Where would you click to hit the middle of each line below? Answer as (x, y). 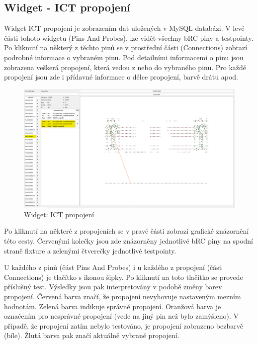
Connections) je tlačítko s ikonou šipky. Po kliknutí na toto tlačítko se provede (124, 277)
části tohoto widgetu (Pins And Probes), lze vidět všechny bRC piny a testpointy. (129, 38)
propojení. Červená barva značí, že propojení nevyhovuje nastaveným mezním (123, 297)
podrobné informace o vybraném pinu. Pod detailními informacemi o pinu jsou (124, 57)
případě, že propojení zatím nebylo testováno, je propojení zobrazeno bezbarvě (124, 325)
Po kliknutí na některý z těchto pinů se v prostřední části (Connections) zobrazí (126, 47)
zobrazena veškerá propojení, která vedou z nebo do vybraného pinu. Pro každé (125, 67)
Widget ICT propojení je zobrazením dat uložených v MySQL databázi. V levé (124, 28)
